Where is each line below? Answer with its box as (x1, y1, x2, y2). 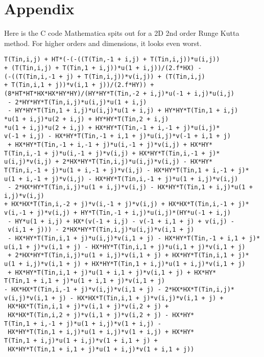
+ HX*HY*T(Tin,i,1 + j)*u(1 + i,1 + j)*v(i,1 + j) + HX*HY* (8, 269, 217, 276)
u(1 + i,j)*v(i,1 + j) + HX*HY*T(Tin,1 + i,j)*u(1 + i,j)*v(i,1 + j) (4, 260, 246, 268)
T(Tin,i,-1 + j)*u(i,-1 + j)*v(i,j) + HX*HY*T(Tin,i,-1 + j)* (4, 149, 220, 157)
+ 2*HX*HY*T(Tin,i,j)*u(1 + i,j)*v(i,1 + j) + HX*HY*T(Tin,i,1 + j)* (8, 252, 249, 259)
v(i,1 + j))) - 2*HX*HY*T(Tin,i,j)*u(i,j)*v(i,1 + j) (8, 226, 195, 234)
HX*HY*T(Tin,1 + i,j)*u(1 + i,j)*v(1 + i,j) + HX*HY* (8, 328, 195, 336)
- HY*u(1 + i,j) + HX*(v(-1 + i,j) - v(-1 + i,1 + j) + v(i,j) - (8, 217, 235, 225)
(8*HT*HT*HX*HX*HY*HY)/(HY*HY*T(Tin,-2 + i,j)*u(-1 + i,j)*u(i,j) (4, 90, 235, 97)
